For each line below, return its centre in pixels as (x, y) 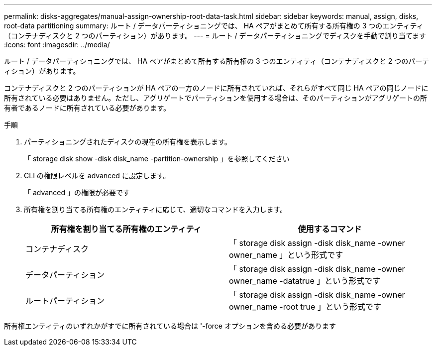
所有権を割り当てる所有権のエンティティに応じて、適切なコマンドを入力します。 (156, 209)
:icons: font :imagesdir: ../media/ (57, 45)
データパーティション (65, 275)
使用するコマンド (330, 229)
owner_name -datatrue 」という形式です (305, 281)
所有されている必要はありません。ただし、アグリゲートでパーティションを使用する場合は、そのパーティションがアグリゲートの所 (216, 98)
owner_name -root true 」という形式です (305, 307)
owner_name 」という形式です (286, 255)
